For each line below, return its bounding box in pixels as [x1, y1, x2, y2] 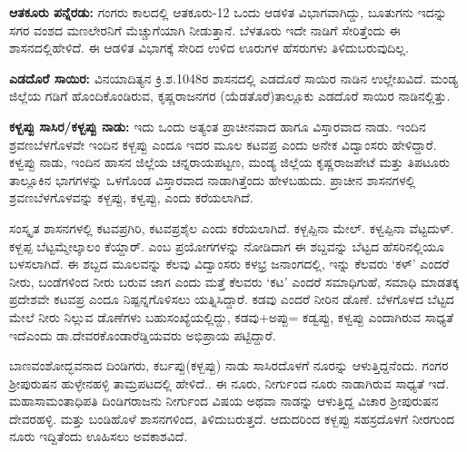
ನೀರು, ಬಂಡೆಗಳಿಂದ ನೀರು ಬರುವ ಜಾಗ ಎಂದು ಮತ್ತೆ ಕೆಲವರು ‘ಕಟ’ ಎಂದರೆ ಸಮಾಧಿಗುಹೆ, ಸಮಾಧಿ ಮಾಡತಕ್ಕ [9, 271, 460, 290]
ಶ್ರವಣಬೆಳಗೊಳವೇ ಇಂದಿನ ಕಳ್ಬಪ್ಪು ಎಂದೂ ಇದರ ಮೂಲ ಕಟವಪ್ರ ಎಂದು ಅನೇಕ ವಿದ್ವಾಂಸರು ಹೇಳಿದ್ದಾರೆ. [9, 134, 437, 153]
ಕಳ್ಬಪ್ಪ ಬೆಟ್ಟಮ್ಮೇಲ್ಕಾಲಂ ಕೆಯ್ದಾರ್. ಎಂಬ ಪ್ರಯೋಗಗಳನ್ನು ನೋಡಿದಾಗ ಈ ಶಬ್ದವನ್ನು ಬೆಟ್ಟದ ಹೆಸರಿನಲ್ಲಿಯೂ [9, 236, 444, 255]
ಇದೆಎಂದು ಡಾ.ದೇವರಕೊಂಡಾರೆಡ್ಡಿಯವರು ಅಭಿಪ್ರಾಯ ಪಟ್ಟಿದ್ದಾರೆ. [9, 325, 276, 344]
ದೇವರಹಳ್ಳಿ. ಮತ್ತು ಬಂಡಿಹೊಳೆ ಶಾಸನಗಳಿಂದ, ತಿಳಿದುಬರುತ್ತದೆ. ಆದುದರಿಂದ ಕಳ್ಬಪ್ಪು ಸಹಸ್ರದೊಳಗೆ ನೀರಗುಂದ [9, 408, 455, 427]
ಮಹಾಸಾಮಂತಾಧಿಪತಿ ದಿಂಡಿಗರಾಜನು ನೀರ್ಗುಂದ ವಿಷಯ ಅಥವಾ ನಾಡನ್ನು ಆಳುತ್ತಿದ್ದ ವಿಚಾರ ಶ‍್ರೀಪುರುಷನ [9, 391, 439, 410]
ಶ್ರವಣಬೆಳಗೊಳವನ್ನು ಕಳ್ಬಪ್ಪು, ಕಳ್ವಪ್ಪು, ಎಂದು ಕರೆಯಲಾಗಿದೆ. [9, 188, 253, 207]
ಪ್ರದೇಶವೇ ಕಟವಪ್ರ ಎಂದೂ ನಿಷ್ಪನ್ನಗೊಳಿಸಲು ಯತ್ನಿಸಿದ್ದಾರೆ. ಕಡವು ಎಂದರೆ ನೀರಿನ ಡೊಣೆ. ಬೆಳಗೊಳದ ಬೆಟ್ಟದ [9, 290, 454, 309]
